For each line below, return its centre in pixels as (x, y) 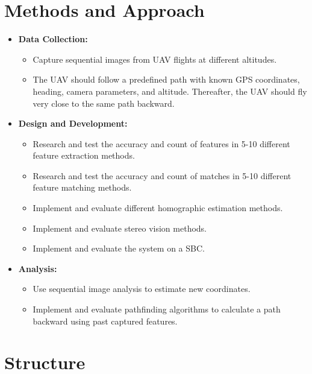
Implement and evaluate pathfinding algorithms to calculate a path (157, 309)
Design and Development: (73, 123)
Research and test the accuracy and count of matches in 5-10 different (162, 175)
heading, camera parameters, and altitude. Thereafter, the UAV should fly (170, 91)
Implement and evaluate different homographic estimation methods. (158, 208)
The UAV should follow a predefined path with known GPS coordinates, (166, 79)
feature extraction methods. (84, 155)
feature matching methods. (82, 187)
